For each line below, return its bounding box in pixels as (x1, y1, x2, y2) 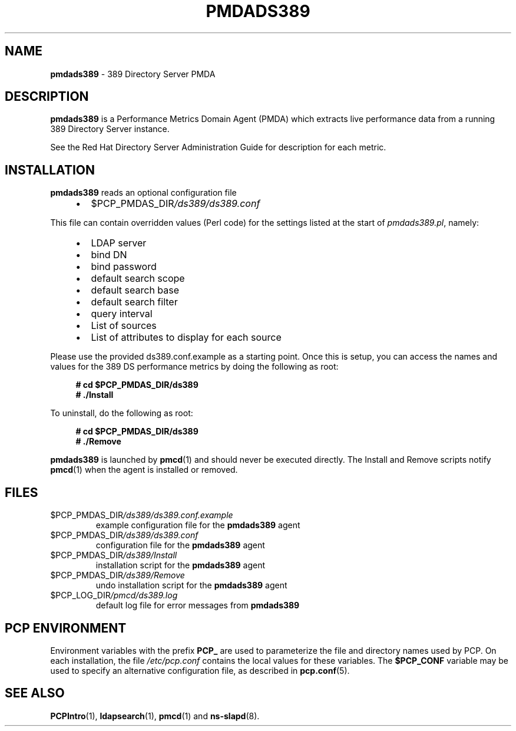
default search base (91, 284, 180, 297)
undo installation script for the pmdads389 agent (95, 580, 287, 591)
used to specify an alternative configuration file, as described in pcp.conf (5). (50, 665, 350, 676)
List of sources (91, 320, 157, 332)
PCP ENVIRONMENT (5, 620, 127, 635)
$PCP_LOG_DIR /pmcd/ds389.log (50, 590, 178, 601)
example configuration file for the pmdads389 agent (95, 520, 300, 531)
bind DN (91, 249, 127, 261)
